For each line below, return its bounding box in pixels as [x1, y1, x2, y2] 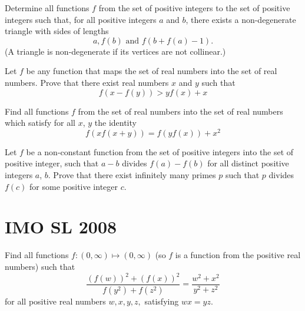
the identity [94, 116, 137, 129]
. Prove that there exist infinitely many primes [48, 169, 216, 181]
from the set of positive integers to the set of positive [98, 2, 290, 14]
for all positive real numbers [5, 295, 106, 307]
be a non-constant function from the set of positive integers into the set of [26, 145, 294, 158]
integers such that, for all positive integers [5, 13, 157, 25]
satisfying [144, 295, 179, 307]
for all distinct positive [207, 157, 289, 169]
